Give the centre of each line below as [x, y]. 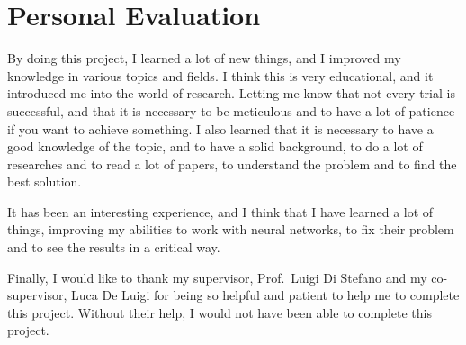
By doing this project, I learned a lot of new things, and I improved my [204, 58]
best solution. [45, 182]
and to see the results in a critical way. [114, 247]
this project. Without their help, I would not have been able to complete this [220, 312]
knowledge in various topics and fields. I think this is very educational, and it [220, 75]
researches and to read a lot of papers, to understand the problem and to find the [232, 163]
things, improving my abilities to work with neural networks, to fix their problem [231, 229]
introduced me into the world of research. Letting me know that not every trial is [231, 93]
